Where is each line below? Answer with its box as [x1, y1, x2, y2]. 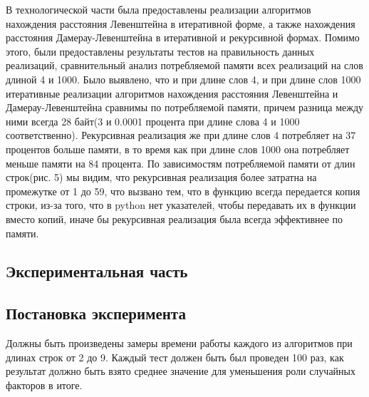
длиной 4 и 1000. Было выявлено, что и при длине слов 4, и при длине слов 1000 [6, 71, 361, 86]
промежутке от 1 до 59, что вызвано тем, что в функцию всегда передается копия [6, 183, 360, 198]
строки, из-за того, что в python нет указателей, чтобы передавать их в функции [6, 197, 356, 212]
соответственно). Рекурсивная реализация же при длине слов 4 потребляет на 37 [6, 128, 356, 143]
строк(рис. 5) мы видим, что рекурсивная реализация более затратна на [6, 170, 317, 185]
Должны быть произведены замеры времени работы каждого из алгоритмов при [6, 336, 353, 351]
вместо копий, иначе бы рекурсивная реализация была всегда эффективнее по [6, 211, 343, 226]
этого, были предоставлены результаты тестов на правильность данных [6, 43, 315, 58]
